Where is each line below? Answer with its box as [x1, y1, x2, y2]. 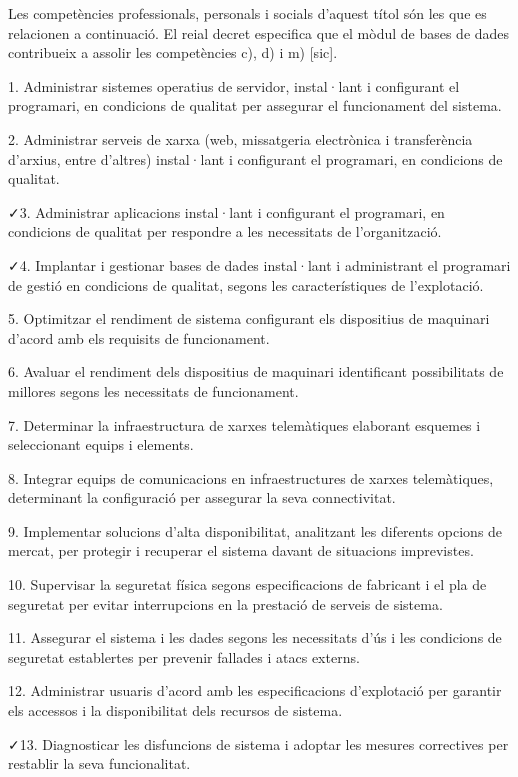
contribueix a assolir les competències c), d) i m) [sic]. [8, 42, 338, 63]
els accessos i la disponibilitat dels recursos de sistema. [8, 700, 343, 721]
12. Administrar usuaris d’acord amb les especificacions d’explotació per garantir [8, 680, 502, 701]
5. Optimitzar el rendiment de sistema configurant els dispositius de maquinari [8, 308, 490, 329]
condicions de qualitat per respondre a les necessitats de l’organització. [8, 221, 442, 242]
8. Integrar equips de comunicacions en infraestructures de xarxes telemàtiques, [8, 467, 494, 488]
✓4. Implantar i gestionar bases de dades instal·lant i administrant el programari [8, 254, 511, 275]
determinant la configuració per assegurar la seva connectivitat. [8, 487, 396, 508]
